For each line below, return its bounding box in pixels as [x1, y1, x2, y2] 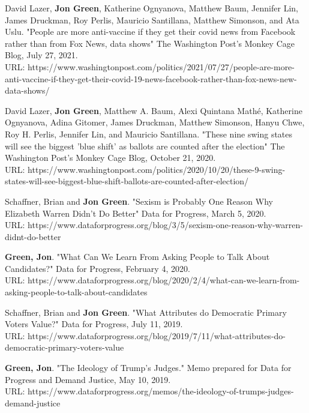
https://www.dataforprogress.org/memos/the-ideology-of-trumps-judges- [28, 385, 294, 397]
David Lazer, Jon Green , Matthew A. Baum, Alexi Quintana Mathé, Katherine [5, 104, 302, 116]
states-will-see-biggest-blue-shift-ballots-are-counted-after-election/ [5, 175, 249, 187]
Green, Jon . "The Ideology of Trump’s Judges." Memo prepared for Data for [5, 361, 292, 374]
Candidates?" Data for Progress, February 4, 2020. [5, 262, 190, 274]
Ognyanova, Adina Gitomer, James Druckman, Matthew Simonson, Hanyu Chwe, [5, 116, 305, 128]
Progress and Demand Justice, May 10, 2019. [5, 373, 171, 385]
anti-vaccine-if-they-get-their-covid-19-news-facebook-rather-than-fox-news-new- [5, 72, 297, 85]
